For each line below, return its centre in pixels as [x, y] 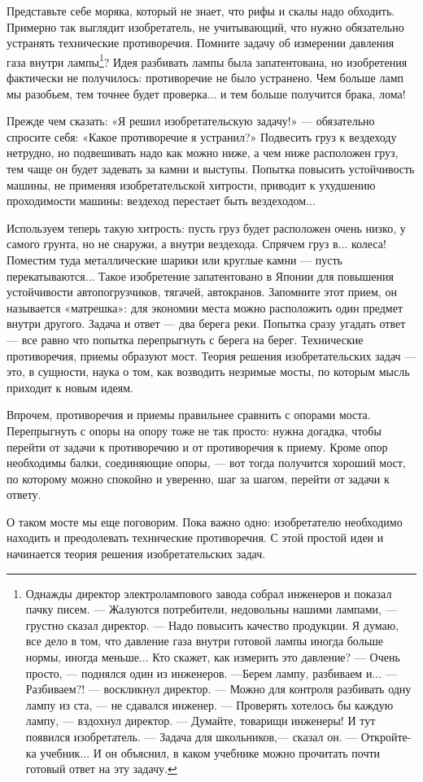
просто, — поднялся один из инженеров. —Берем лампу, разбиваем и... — [211, 673]
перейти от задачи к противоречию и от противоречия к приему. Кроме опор [197, 446]
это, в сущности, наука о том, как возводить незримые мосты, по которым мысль [208, 371]
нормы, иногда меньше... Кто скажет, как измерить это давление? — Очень [213, 657]
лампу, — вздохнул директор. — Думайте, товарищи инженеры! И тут [201, 721]
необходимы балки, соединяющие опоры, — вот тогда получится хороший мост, [206, 463]
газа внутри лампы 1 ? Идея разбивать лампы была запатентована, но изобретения [207, 60]
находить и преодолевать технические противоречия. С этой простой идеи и [195, 537]
